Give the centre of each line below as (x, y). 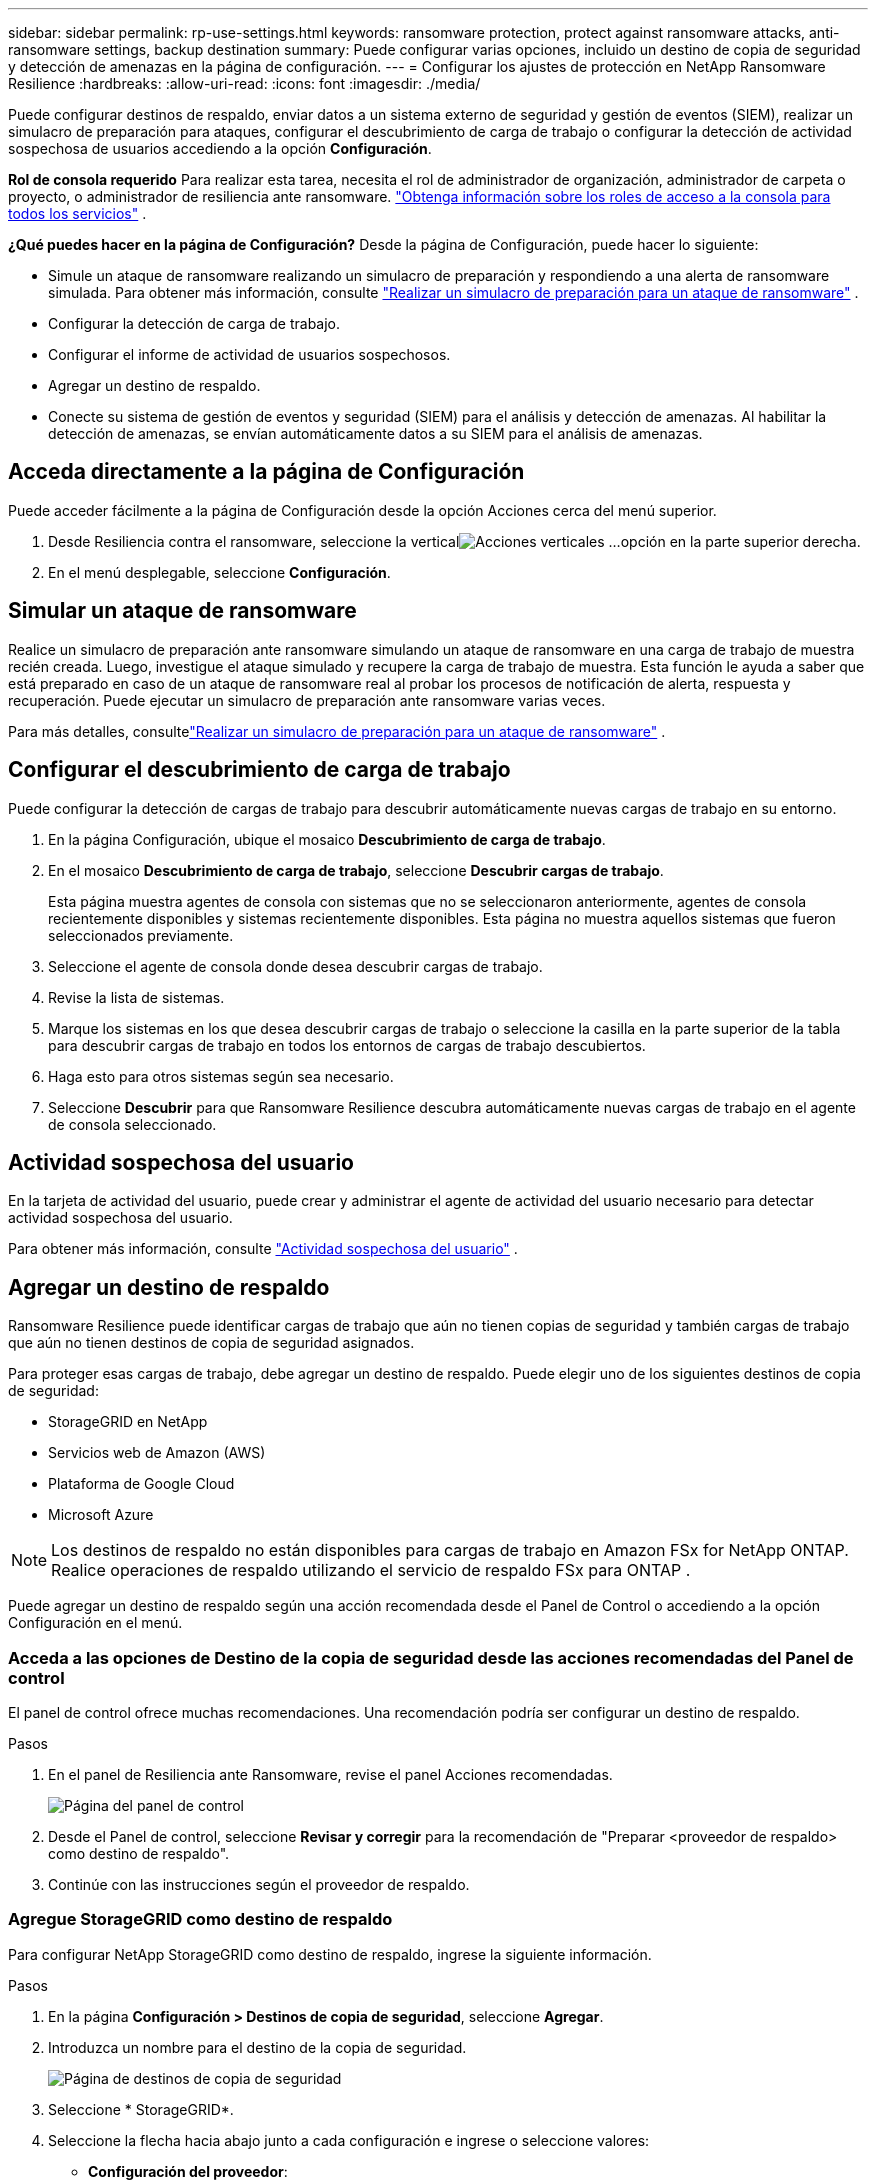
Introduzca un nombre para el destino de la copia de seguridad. (257, 2047)
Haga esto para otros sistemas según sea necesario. (221, 1076)
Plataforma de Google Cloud (141, 1484)
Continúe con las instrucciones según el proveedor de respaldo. (259, 1884)
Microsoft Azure (101, 1515)
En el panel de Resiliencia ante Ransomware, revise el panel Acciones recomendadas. (330, 1774)
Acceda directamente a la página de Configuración (266, 472)
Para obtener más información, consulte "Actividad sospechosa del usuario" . (263, 1249)
